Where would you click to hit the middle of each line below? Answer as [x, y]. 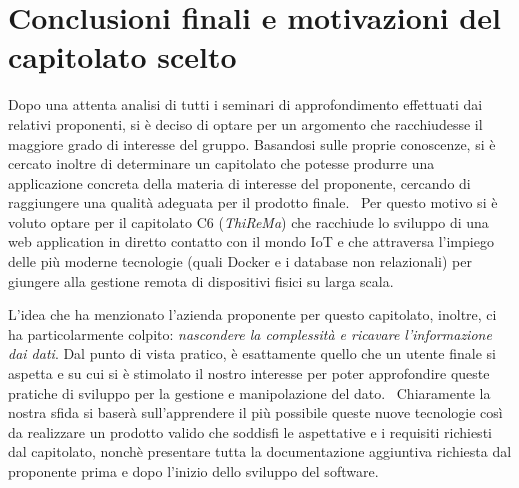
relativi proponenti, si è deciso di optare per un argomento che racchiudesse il [245, 123]
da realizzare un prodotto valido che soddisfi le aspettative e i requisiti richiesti [250, 431]
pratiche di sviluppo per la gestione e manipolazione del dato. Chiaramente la [249, 392]
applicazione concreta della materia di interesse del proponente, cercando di [239, 182]
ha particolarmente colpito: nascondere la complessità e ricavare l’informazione [250, 333]
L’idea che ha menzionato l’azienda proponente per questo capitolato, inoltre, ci [252, 314]
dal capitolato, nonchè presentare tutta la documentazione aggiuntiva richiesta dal [260, 451]
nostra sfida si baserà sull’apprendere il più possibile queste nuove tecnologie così [255, 412]
